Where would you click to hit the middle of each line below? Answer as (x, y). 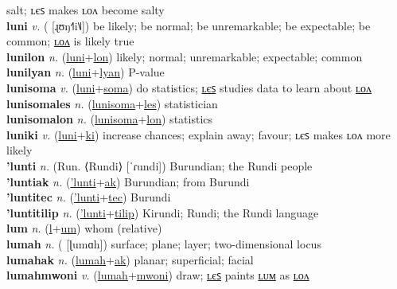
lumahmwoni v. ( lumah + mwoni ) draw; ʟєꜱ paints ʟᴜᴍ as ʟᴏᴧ (158, 275)
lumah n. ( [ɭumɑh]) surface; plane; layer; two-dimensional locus (164, 243)
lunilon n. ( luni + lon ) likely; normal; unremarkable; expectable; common (185, 56)
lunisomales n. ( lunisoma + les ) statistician (112, 103)
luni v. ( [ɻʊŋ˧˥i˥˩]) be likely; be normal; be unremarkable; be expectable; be (189, 25)
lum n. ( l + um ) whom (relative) (84, 228)
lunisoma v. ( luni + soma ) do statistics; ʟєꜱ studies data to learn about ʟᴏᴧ (189, 87)
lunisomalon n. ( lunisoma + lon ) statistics (110, 119)
